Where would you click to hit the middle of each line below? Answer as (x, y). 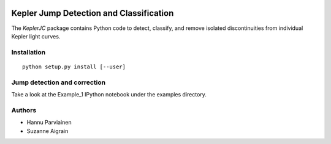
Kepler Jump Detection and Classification (93, 13)
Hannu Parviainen (49, 123)
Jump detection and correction (59, 82)
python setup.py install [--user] (74, 67)
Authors (24, 110)
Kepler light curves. (36, 36)
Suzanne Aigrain (48, 131)
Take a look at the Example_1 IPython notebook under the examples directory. (109, 94)
